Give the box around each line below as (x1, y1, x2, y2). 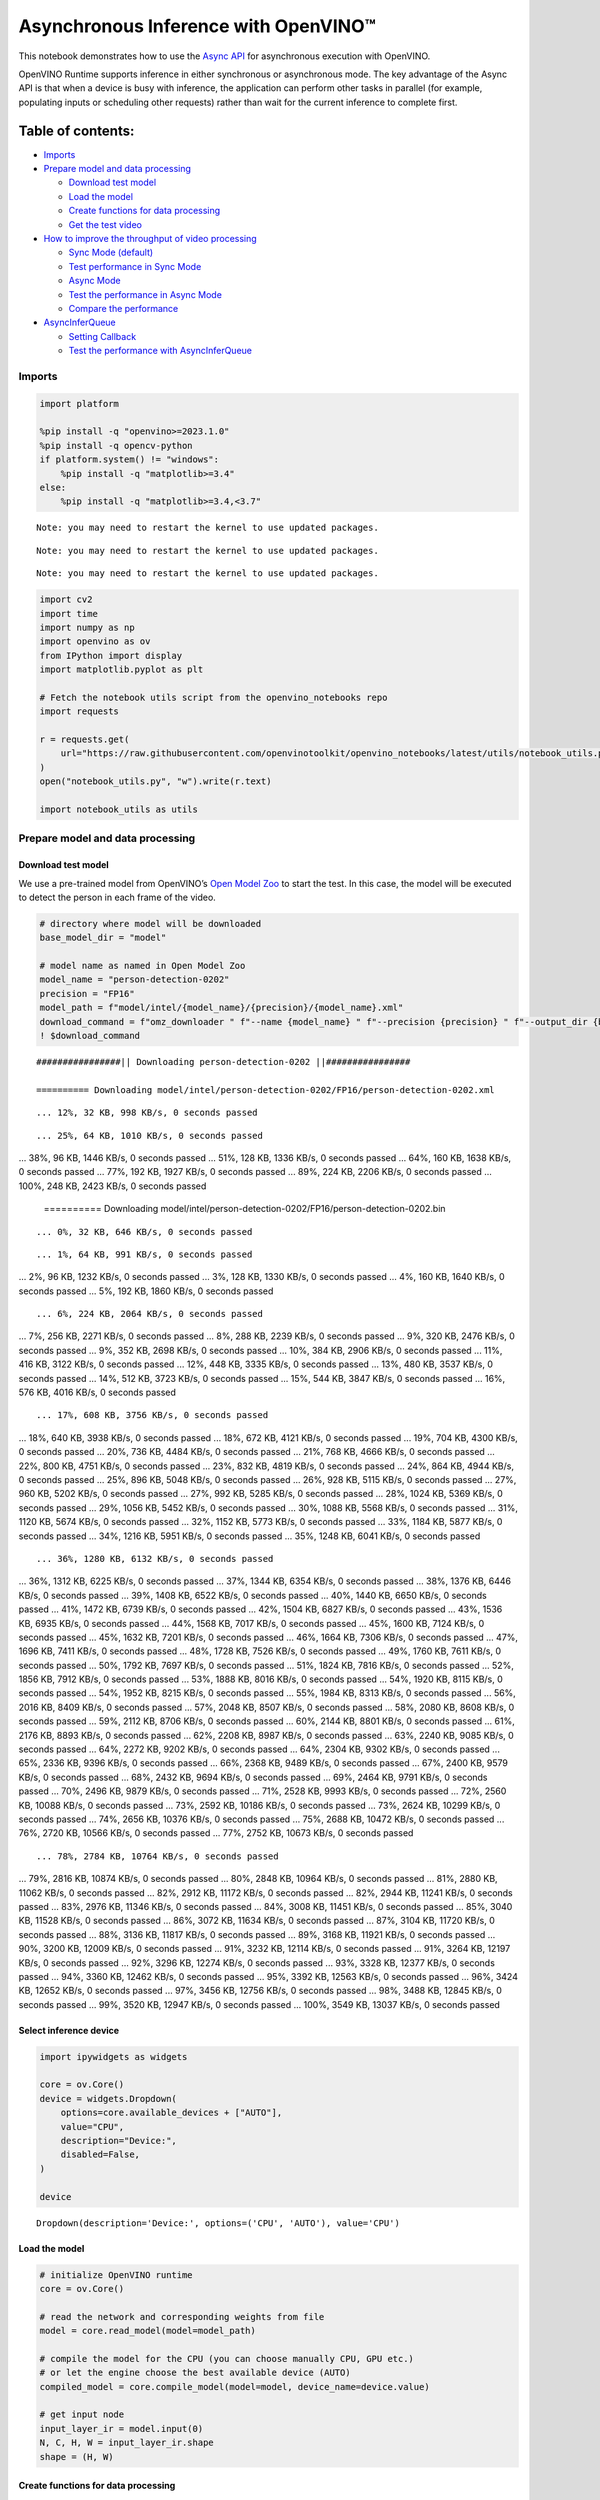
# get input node (39, 2409, 125, 2420)
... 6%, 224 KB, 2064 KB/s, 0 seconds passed (36, 1308, 264, 1320)
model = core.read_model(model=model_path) (39, 2325, 257, 2337)
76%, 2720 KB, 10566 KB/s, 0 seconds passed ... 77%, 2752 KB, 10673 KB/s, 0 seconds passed (18, 1827, 414, 1839)
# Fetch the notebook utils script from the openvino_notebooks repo (39, 691, 388, 703)
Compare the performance (68, 302, 179, 314)
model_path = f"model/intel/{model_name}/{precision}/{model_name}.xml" (39, 1002, 404, 1014)
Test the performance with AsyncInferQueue (68, 345, 252, 357)
